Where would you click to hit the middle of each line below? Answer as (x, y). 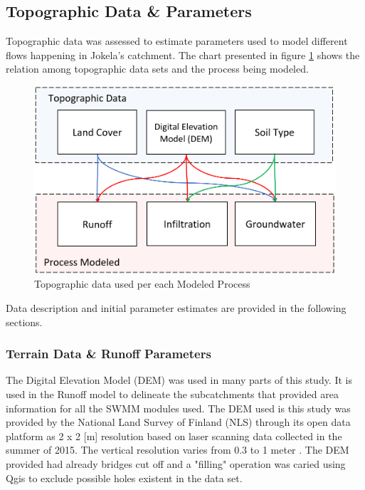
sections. (24, 322)
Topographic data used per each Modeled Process (142, 284)
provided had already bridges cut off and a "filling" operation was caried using (176, 463)
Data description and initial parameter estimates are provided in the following (176, 308)
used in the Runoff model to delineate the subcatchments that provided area (172, 394)
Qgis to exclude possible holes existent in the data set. (124, 478)
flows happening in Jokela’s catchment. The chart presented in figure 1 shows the (183, 54)
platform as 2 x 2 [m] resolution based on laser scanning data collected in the (174, 436)
